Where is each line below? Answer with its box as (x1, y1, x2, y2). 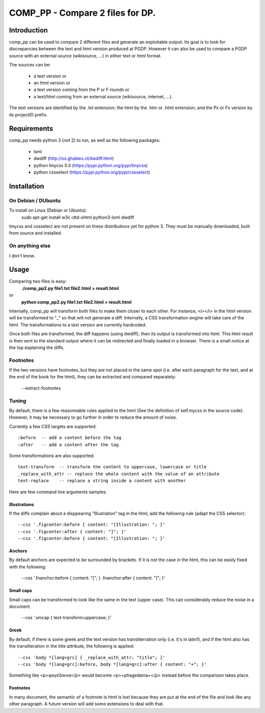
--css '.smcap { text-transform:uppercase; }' (21, 615, 111, 621)
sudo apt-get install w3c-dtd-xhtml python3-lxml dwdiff (21, 214, 134, 220)
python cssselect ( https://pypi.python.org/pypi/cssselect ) (33, 170, 150, 175)
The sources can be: (9, 62, 51, 68)
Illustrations (9, 501, 34, 507)
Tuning (9, 397, 26, 404)
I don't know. (9, 253, 35, 258)
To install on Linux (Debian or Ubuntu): (9, 207, 87, 213)
